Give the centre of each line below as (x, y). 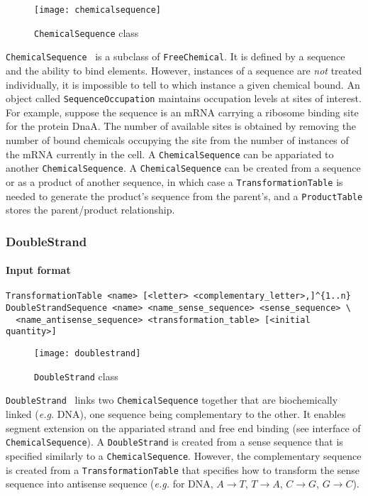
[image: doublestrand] (88, 354)
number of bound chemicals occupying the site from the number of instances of (177, 140)
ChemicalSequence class (87, 32)
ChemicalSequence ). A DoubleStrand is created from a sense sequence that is (174, 442)
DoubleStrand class (76, 376)
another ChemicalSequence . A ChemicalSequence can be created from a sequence (183, 168)
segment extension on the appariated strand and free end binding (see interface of (183, 428)
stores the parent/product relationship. (90, 210)
